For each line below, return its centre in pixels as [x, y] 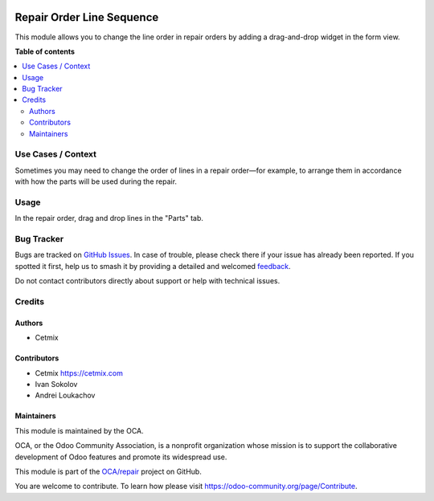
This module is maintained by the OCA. [79, 430]
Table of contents [45, 51]
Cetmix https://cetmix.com [79, 373]
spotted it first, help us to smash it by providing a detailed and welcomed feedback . [153, 266]
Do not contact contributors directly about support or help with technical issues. [147, 281]
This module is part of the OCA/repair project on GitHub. [108, 471]
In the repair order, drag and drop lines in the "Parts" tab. [109, 218]
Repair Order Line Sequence [87, 17]
